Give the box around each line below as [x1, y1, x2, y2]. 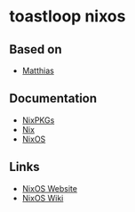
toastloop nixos [9, 6, 126, 27]
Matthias [21, 65, 55, 76]
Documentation [9, 91, 98, 106]
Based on [9, 42, 62, 57]
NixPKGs [21, 114, 55, 126]
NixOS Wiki [21, 192, 64, 203]
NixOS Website [21, 183, 78, 193]
